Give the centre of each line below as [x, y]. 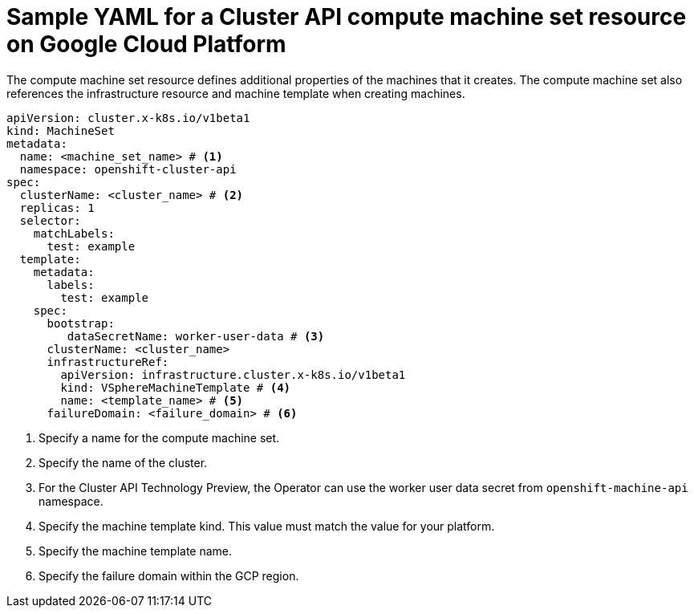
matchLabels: [74, 233]
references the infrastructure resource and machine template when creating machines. [236, 93]
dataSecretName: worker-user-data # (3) [196, 336]
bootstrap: [81, 323]
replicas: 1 [57, 207]
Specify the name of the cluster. [123, 462]
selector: [50, 220]
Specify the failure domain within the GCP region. [169, 575]
